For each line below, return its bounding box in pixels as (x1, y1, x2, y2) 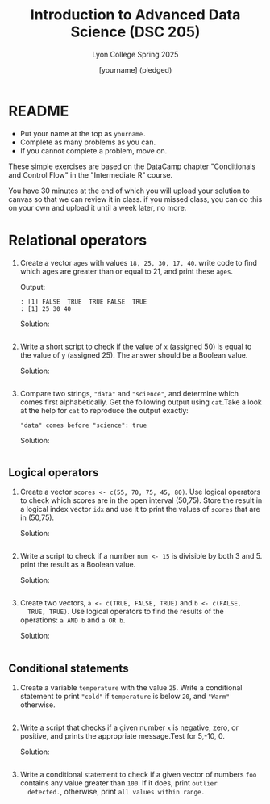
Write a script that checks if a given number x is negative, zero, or (19, 722, 239, 732)
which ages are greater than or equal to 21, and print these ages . (19, 266, 234, 276)
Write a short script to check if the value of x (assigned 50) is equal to (19, 341, 252, 351)
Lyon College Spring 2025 (92, 49, 179, 59)
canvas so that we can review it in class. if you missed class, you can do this (8, 194, 263, 203)
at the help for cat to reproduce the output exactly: (19, 405, 189, 415)
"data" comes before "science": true (19, 421, 147, 429)
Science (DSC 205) (70, 23, 201, 41)
